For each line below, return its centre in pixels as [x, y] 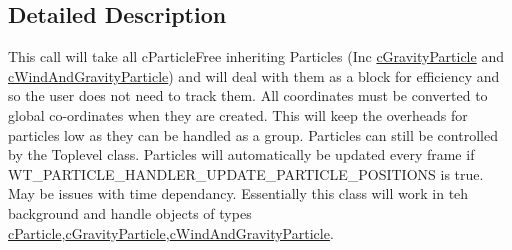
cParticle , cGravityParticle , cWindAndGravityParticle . [171, 232]
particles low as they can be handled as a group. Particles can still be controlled [253, 134]
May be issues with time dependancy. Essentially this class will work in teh [238, 193]
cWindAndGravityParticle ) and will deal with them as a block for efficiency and [254, 75]
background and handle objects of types [130, 212]
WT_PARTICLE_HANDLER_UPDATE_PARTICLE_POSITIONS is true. [246, 173]
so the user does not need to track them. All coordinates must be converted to [248, 95]
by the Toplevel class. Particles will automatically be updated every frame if [241, 154]
